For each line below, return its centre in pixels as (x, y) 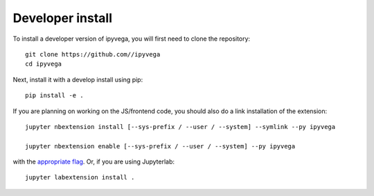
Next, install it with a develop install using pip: (78, 79)
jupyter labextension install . (80, 177)
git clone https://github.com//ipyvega (93, 54)
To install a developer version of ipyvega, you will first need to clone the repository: (132, 39)
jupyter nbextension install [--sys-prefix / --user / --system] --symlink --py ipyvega (180, 127)
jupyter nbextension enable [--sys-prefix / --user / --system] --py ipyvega (160, 146)
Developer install (63, 18)
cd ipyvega (44, 64)
